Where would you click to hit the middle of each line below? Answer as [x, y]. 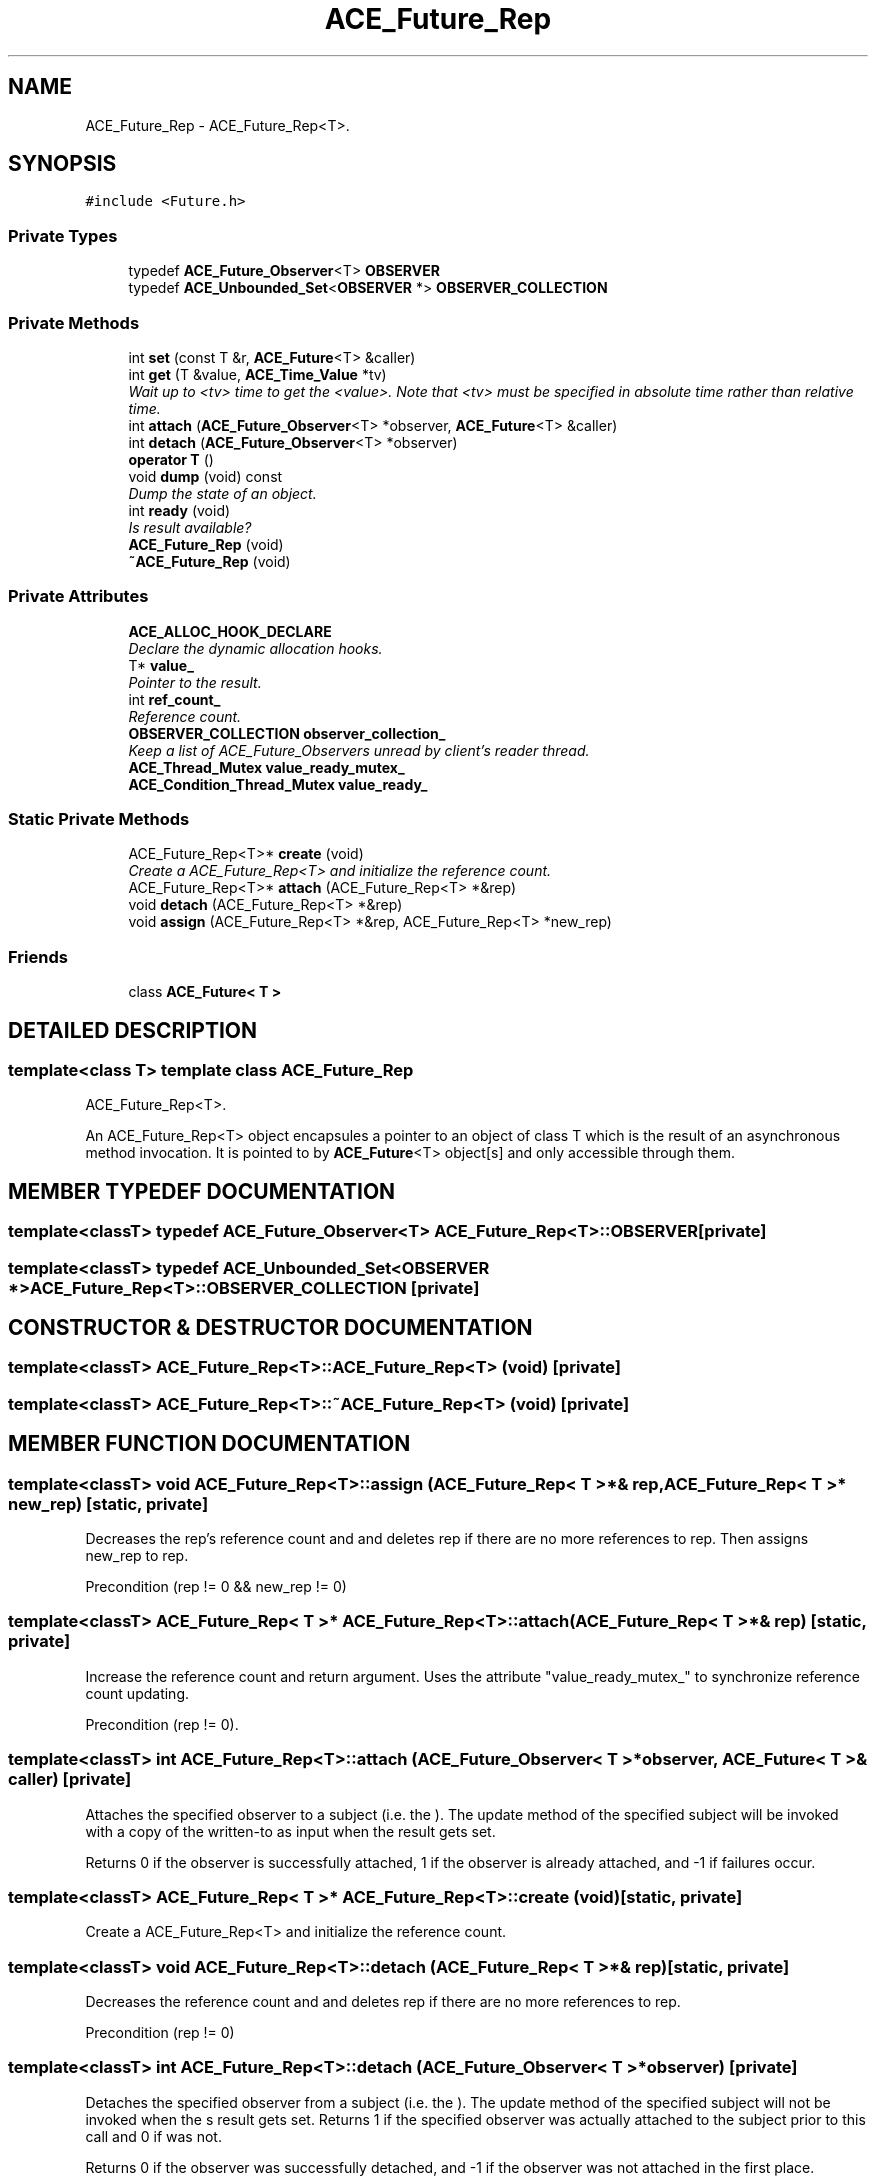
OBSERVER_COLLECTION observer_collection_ [287, 733]
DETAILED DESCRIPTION [133, 1030]
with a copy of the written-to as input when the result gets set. [290, 1831]
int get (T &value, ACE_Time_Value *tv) [257, 374]
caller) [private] [70, 1779]
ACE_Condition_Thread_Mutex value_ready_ [278, 784]
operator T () [171, 459]
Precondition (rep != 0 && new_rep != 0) [216, 1587]
